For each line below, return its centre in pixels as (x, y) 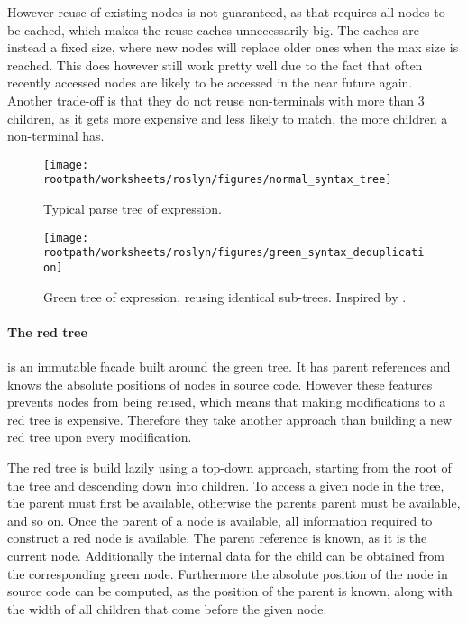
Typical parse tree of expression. (133, 209)
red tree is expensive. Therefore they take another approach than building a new (230, 419)
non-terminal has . (56, 136)
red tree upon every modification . (100, 437)
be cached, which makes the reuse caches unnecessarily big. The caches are (214, 29)
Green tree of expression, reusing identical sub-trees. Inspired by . (225, 296)
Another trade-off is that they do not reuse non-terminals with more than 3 (216, 100)
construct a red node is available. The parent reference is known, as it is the (217, 538)
